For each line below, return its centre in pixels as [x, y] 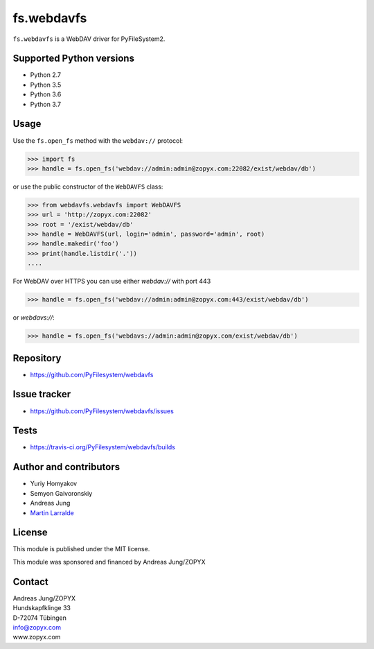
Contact [30, 581]
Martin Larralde [52, 512]
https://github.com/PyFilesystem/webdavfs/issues [102, 411]
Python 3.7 [46, 104]
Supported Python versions [74, 59]
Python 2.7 [46, 75]
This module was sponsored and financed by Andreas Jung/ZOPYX [109, 562]
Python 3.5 [46, 85]
